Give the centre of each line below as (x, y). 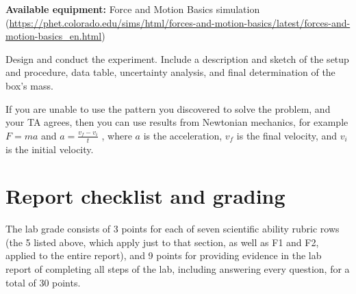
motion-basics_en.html (54, 36)
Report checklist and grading (145, 196)
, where (117, 135)
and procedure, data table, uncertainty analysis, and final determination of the (170, 72)
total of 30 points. (43, 282)
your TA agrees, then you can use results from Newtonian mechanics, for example (177, 122)
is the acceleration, (183, 135)
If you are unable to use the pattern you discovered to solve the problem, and (168, 108)
